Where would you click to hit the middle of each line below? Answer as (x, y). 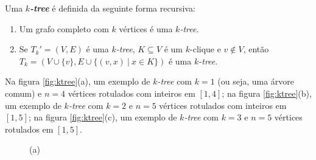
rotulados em (29, 129)
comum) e (23, 93)
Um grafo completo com (64, 28)
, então (256, 49)
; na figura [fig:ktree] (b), (267, 93)
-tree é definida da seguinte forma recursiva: (113, 8)
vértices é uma (146, 28)
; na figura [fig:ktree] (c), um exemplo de (103, 117)
